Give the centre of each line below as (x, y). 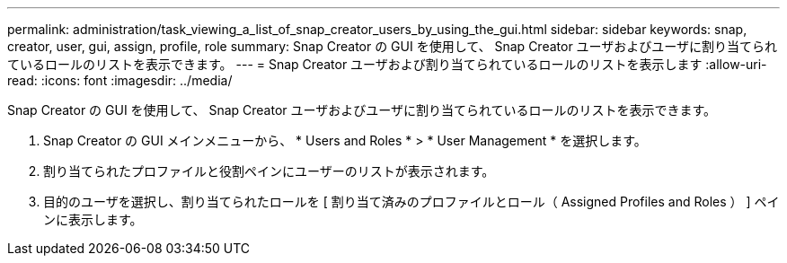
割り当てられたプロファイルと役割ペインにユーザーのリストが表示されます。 (269, 171)
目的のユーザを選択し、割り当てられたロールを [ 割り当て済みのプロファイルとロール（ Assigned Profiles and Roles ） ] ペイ (411, 202)
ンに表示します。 (93, 219)
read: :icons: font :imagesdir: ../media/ (120, 80)
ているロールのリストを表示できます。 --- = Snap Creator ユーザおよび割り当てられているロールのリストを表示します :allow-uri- (387, 64)
